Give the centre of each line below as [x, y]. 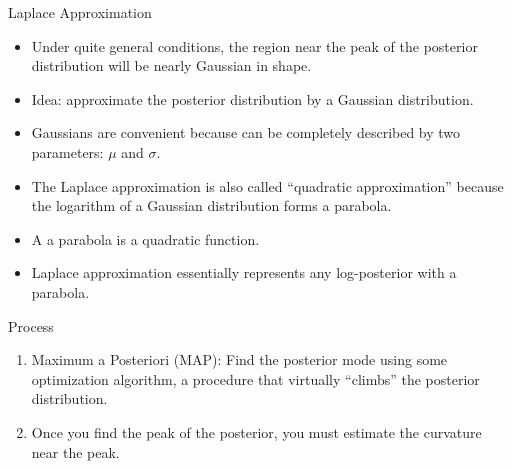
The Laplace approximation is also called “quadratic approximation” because [267, 185]
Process [31, 325]
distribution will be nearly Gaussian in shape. [171, 65]
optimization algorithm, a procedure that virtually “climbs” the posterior [255, 378]
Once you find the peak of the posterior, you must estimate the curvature [256, 431]
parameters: [67, 151]
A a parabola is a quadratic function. [145, 238]
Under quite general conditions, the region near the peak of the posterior [254, 45]
